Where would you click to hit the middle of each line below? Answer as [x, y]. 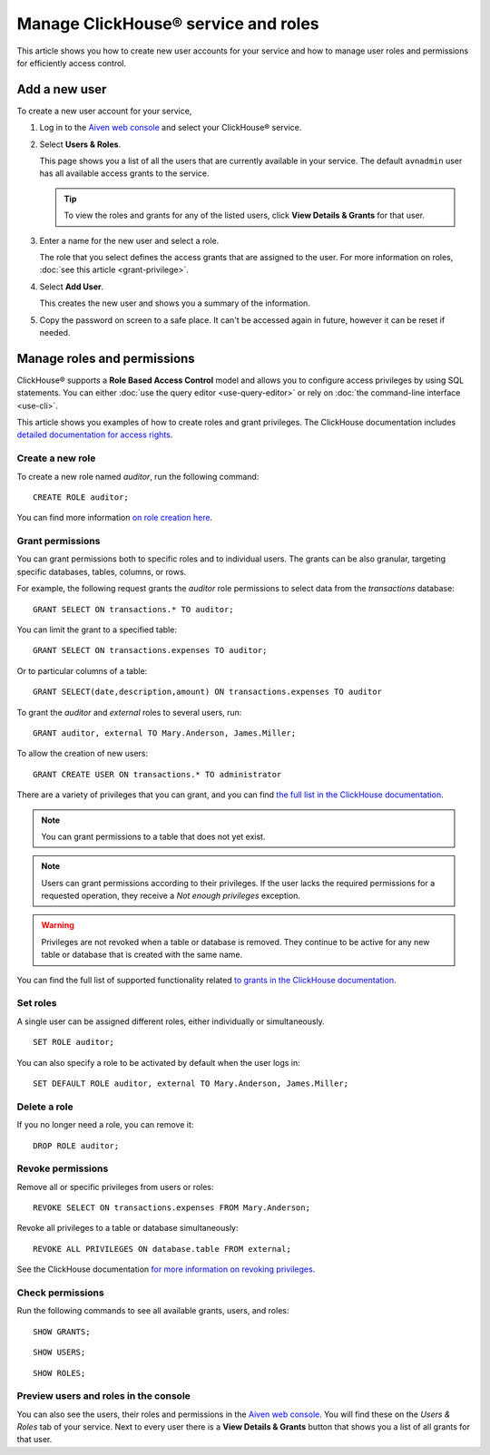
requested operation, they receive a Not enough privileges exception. [171, 896]
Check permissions [60, 1293]
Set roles [37, 1003]
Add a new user [62, 89]
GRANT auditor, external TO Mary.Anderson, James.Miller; [165, 733]
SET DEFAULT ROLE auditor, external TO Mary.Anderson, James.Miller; [191, 1083]
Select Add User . [72, 287]
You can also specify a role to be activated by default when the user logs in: [159, 1062]
